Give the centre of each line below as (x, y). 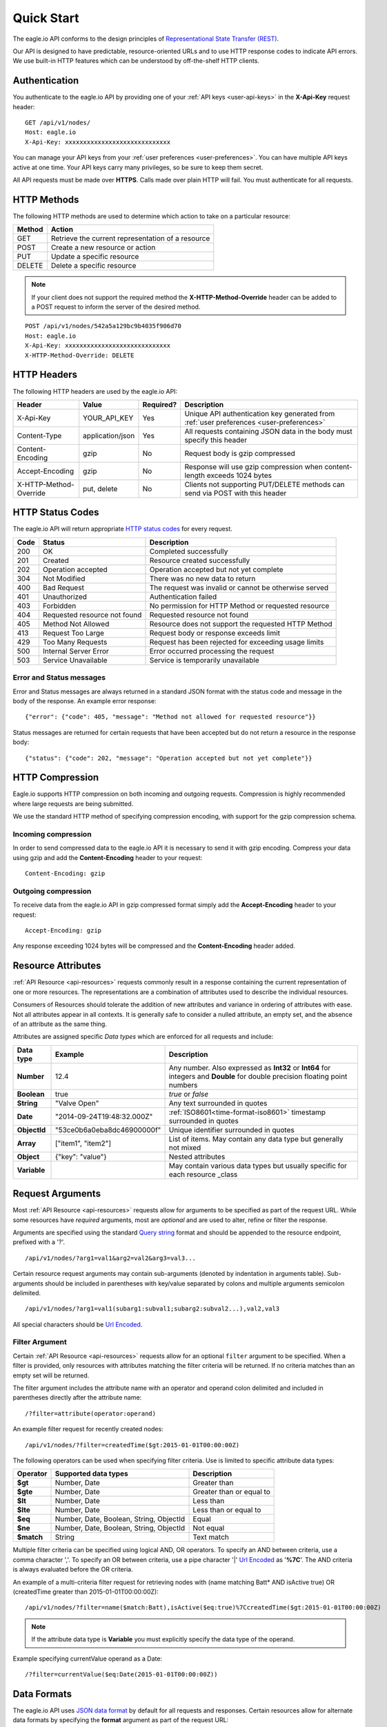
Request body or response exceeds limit (215, 633)
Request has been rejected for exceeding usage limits (237, 642)
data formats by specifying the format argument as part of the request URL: (121, 1720)
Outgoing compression (52, 891)
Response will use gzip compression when (254, 466)
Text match (211, 1537)
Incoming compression (52, 834)
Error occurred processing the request (212, 651)
